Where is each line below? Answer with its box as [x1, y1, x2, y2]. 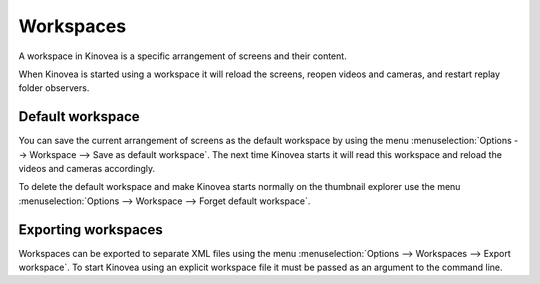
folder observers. [18, 82, 90, 94]
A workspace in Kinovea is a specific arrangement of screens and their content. [18, 50, 347, 62]
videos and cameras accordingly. [18, 163, 156, 175]
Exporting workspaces [18, 221, 164, 238]
